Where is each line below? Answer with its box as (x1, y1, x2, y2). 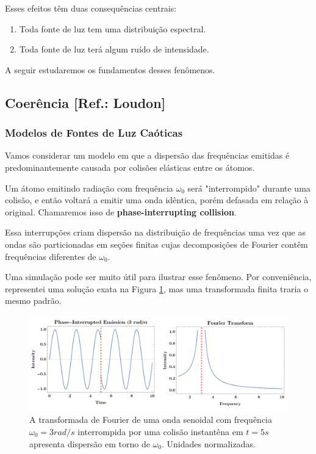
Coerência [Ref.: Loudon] (5, 93, 166, 112)
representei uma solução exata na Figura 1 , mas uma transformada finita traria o (5, 282, 309, 295)
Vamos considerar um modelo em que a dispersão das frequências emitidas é (5, 149, 290, 162)
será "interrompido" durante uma (187, 181, 311, 194)
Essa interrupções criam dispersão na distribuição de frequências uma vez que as (5, 226, 306, 239)
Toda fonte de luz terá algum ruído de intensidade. (19, 43, 209, 56)
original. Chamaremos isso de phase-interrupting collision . (5, 205, 237, 218)
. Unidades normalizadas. (161, 437, 256, 450)
